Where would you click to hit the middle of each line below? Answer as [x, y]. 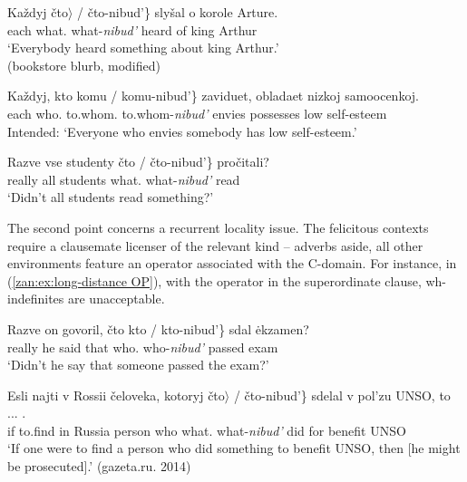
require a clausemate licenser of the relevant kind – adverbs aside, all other [215, 245]
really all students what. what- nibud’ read [124, 179]
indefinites [36, 299]
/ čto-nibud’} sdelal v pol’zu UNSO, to [342, 395]
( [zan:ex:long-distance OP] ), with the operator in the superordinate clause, [214, 280]
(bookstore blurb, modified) [84, 65]
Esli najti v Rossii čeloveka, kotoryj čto [116, 395]
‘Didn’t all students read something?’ [111, 197]
